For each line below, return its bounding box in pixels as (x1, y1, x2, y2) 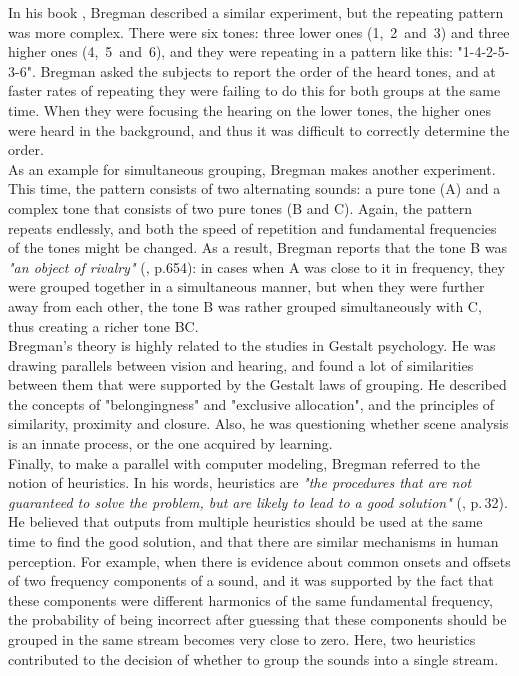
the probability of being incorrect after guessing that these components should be (8, 609, 507, 630)
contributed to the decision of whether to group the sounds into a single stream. (8, 648, 499, 669)
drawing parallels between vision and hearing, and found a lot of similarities (8, 354, 474, 375)
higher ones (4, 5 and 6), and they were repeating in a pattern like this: (8, 41, 453, 62)
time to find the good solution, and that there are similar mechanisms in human (8, 531, 499, 552)
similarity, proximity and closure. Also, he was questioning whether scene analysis (8, 413, 509, 434)
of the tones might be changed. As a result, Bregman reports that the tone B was (8, 237, 508, 258)
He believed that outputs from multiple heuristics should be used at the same (8, 511, 483, 532)
